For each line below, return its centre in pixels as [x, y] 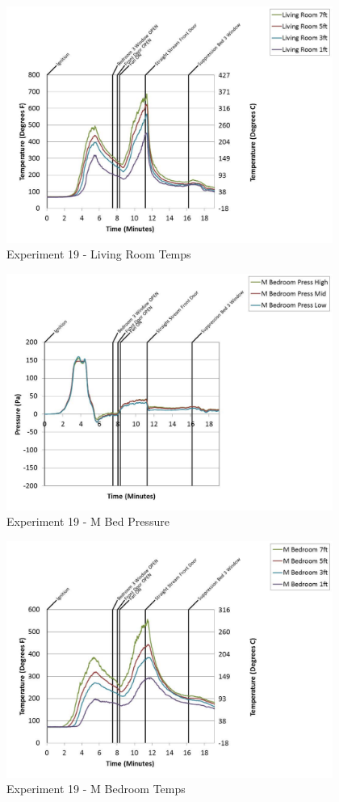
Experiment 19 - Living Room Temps [99, 254]
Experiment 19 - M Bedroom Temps [96, 789]
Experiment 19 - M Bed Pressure [88, 521]
